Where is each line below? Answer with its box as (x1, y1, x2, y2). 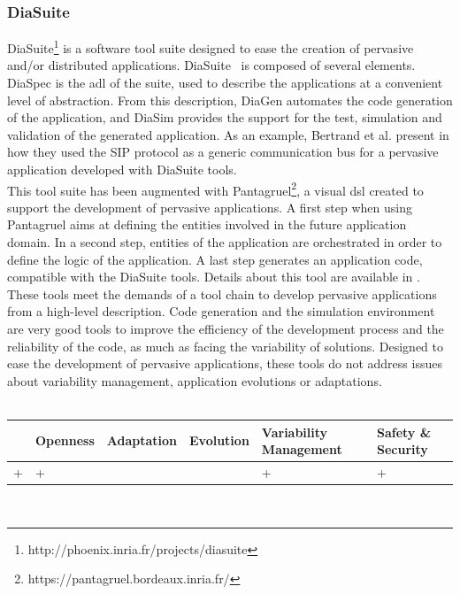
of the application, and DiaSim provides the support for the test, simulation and (7, 108, 442, 127)
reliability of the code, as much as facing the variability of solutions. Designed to (7, 336, 443, 355)
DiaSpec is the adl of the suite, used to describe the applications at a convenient (7, 73, 443, 92)
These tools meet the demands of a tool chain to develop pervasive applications (7, 284, 437, 303)
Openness (34, 431, 95, 450)
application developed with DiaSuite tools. (7, 160, 237, 179)
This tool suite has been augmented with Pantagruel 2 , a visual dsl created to (7, 178, 424, 199)
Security (376, 440, 428, 459)
